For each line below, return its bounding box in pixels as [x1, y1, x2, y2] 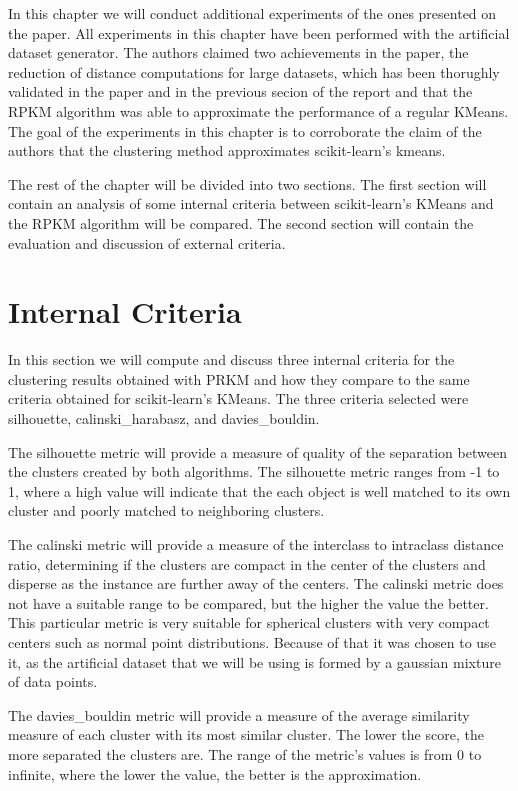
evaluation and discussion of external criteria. [8, 232, 286, 253]
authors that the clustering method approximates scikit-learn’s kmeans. [8, 140, 446, 161]
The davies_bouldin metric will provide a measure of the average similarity [8, 704, 470, 725]
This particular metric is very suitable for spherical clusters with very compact [8, 612, 490, 633]
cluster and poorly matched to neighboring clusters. [8, 500, 325, 521]
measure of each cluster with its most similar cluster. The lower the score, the [8, 724, 484, 745]
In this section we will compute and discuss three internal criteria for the [8, 349, 455, 370]
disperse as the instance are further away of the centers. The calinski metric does [8, 573, 504, 594]
